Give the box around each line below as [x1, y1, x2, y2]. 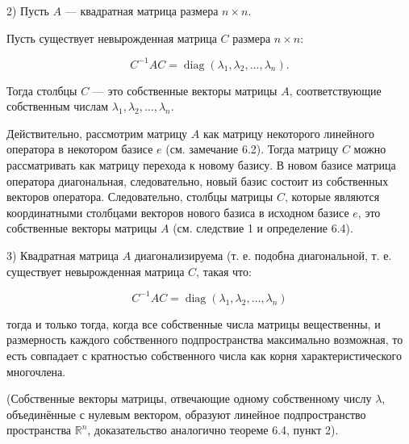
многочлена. [6, 362, 66, 379]
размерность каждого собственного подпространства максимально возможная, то [6, 331, 403, 348]
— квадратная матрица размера [65, 2, 219, 19]
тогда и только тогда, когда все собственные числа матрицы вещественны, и [6, 315, 381, 332]
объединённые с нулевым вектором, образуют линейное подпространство [6, 405, 366, 422]
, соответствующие [289, 82, 382, 98]
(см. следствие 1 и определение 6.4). [173, 220, 353, 237]
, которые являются [284, 188, 380, 205]
